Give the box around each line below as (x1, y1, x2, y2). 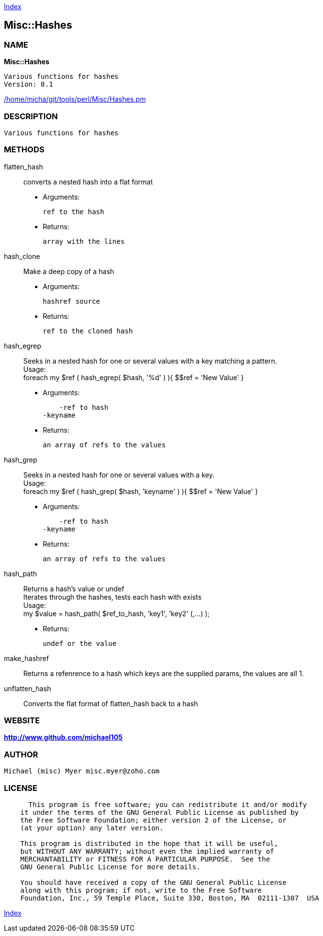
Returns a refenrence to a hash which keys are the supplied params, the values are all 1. (23, 669, 304, 678)
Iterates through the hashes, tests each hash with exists (23, 592, 202, 601)
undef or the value (43, 639, 117, 647)
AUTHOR (4, 749, 38, 759)
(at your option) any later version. (20, 824, 164, 832)
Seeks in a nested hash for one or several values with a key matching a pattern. (23, 356, 277, 365)
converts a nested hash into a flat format (23, 177, 153, 186)
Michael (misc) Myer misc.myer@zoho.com (4, 767, 160, 775)
